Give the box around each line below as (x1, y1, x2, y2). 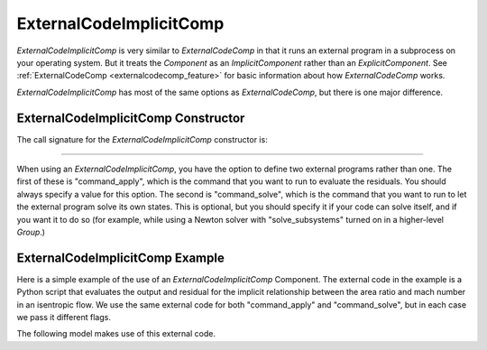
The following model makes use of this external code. (16, 328, 216, 339)
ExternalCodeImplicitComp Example (16, 250, 225, 265)
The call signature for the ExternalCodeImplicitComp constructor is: (16, 134, 268, 144)
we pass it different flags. (16, 312, 112, 323)
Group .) (16, 226, 45, 237)
